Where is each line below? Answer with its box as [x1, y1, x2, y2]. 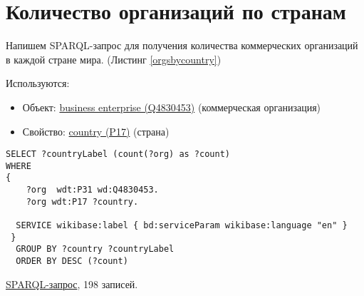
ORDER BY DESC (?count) [16, 256, 128, 266]
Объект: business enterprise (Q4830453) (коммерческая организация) [22, 99, 321, 114]
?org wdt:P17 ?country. [26, 196, 139, 207]
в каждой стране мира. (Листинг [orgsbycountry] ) [6, 51, 222, 66]
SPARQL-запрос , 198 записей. [6, 276, 138, 291]
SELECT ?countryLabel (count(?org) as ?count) [6, 149, 230, 160]
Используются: [6, 76, 70, 91]
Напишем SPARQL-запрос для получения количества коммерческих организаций [6, 38, 358, 53]
